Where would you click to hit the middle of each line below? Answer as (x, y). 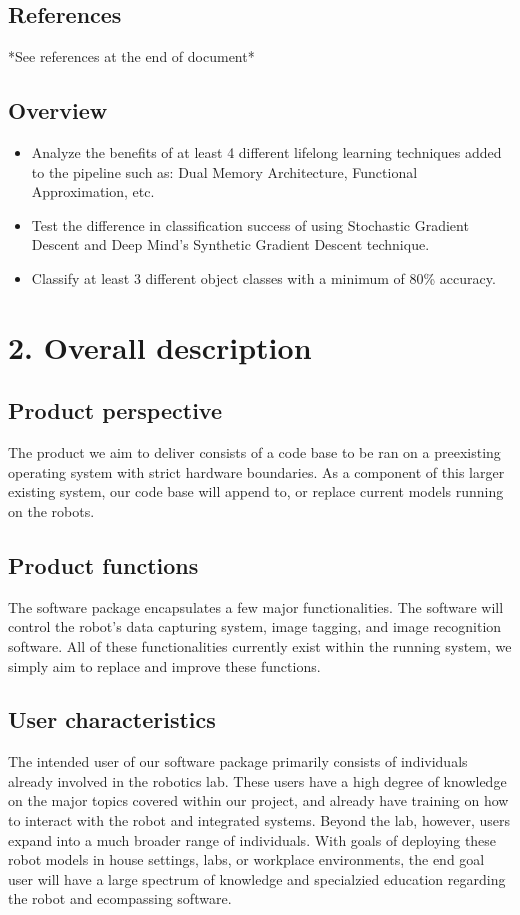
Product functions (103, 564)
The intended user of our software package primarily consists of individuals (238, 761)
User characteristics (112, 719)
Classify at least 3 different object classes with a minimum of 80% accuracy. (263, 277)
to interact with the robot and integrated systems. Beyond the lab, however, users (259, 820)
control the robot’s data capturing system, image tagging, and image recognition (255, 626)
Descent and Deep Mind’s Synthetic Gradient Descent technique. (230, 244)
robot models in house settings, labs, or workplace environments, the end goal (246, 859)
